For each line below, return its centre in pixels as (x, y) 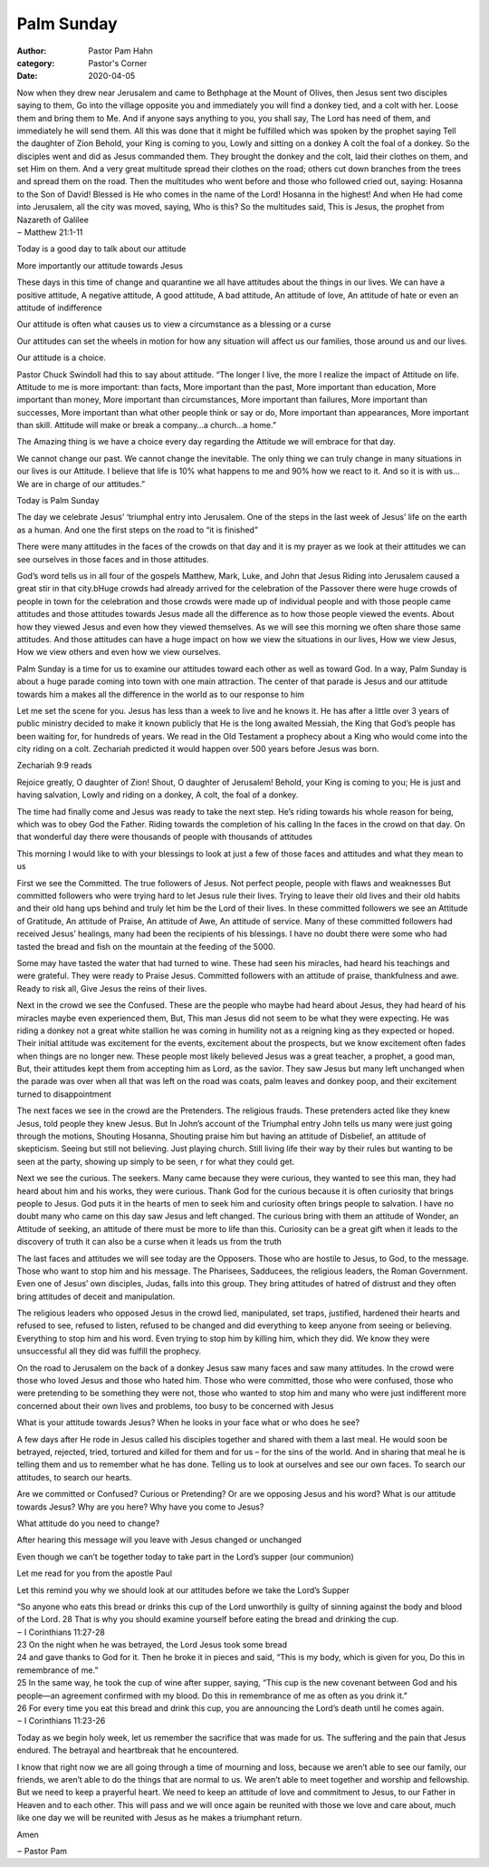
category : (36, 63)
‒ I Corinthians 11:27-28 (61, 1632)
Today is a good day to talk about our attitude (101, 249)
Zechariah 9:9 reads (54, 766)
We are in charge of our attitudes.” (81, 484)
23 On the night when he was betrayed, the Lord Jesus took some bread (152, 1645)
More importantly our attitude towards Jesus (100, 265)
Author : (32, 51)
